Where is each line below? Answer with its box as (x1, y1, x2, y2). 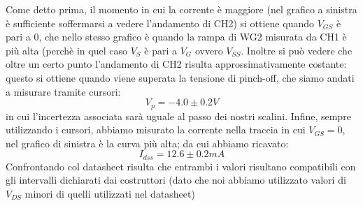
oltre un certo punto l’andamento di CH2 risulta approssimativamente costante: (6, 57, 347, 71)
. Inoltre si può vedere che (241, 43, 353, 57)
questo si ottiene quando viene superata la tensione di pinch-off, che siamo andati (6, 70, 355, 84)
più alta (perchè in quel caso (6, 43, 127, 57)
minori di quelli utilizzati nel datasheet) (24, 186, 195, 201)
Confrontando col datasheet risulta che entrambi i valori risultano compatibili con (6, 159, 356, 173)
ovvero (194, 43, 223, 57)
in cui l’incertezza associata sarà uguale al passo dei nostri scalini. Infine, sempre (6, 108, 351, 123)
